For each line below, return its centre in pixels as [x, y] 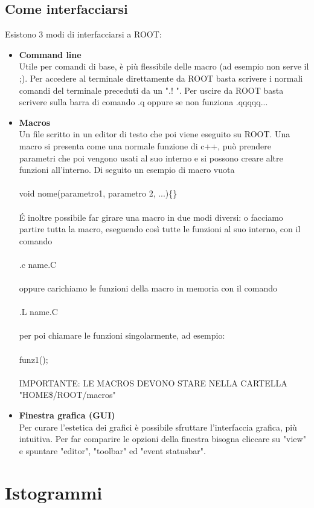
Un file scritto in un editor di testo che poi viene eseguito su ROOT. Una [155, 134]
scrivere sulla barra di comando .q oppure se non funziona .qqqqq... [143, 102]
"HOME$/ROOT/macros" [67, 395]
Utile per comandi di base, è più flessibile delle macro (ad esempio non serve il [164, 66]
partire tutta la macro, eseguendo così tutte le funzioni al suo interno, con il [160, 229]
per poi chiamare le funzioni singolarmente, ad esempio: [122, 335]
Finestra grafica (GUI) [67, 415]
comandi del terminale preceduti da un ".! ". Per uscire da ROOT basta [151, 90]
